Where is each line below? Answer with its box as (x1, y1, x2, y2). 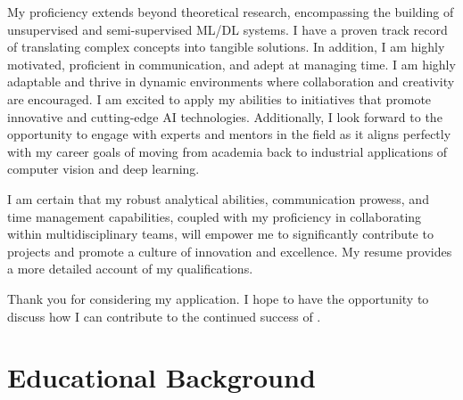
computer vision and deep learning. (7, 159, 200, 178)
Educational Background (7, 359, 316, 396)
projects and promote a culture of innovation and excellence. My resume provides (7, 241, 452, 260)
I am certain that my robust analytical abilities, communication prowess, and (7, 189, 429, 208)
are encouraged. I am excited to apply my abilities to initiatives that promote (7, 89, 432, 108)
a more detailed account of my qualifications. (7, 259, 253, 278)
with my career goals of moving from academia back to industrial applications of (7, 142, 448, 160)
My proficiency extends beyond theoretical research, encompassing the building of (7, 3, 454, 20)
